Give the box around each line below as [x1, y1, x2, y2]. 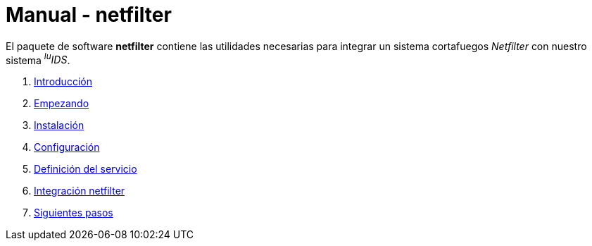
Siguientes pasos [34, 207, 113, 219]
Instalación [34, 119, 84, 132]
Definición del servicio [34, 163, 137, 176]
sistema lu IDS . [6, 51, 70, 66]
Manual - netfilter [6, 3, 172, 27]
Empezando [34, 97, 89, 110]
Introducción [34, 75, 92, 88]
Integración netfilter [34, 185, 125, 197]
